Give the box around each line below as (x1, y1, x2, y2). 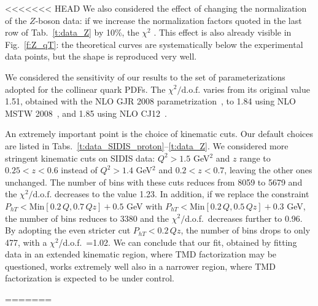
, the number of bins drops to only (180, 224, 311, 237)
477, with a (5, 235, 47, 248)
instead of (61, 163, 98, 176)
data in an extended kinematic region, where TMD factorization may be (5, 248, 277, 261)
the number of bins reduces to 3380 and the (5, 211, 169, 224)
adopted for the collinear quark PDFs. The (5, 82, 166, 95)
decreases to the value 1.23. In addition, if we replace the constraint (54, 187, 309, 200)
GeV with (126, 199, 163, 212)
